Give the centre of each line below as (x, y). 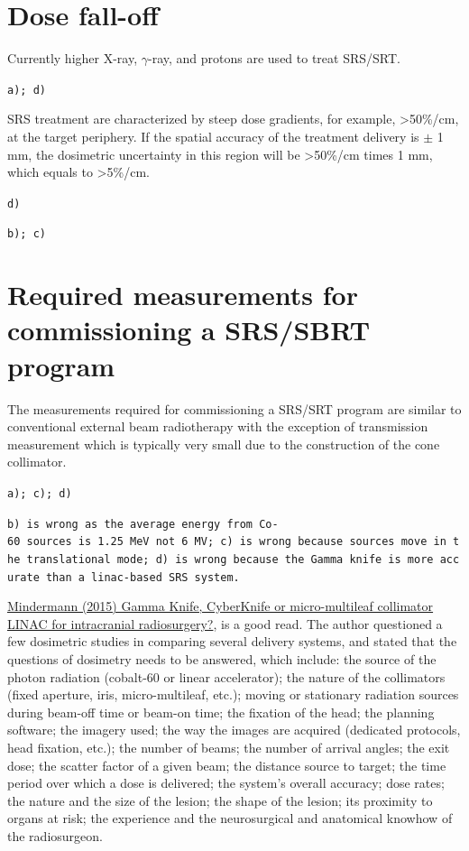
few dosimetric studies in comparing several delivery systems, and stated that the (232, 641)
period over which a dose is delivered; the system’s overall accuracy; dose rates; (226, 783)
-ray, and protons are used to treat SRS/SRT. (274, 58)
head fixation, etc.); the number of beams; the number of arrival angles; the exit (229, 747)
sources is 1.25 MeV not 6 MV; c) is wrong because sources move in (236, 542)
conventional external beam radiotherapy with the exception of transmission (218, 426)
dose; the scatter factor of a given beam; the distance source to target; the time (227, 765)
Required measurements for (183, 295)
